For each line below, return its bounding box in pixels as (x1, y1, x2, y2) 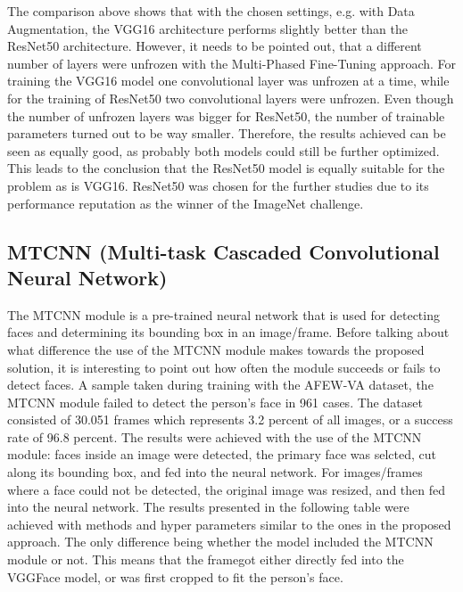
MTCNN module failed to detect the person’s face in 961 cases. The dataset (7, 392, 423, 411)
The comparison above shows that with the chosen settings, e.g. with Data (7, 2, 415, 20)
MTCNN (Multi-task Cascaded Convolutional (7, 237, 440, 265)
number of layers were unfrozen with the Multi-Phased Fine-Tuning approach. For (7, 53, 457, 72)
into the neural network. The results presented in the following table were (7, 497, 409, 516)
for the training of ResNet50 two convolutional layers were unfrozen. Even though (7, 88, 454, 107)
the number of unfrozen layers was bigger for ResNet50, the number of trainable (7, 106, 445, 125)
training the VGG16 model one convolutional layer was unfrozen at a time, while (7, 71, 450, 90)
